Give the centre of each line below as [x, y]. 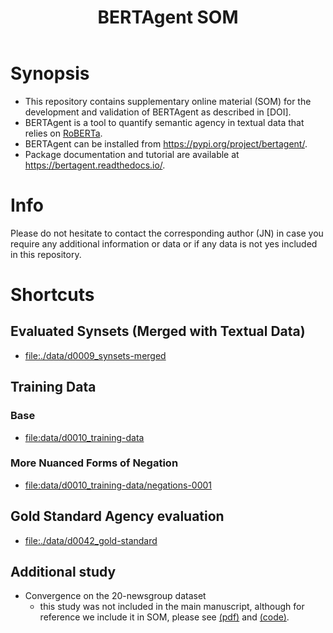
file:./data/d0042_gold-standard [91, 540]
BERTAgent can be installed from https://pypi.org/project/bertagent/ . [166, 143]
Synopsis [50, 73]
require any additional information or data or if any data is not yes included [164, 243]
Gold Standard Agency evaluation [117, 516]
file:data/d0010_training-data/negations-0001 [118, 485]
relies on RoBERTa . [63, 133]
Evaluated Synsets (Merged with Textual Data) [158, 331]
